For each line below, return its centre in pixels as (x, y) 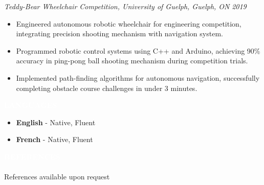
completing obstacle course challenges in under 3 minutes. (107, 88)
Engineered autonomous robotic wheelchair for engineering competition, (129, 23)
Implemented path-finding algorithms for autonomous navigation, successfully (138, 77)
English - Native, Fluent (56, 122)
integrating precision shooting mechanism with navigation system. (119, 33)
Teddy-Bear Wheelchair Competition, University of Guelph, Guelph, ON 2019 (125, 6)
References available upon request (57, 177)
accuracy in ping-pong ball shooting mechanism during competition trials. (132, 61)
